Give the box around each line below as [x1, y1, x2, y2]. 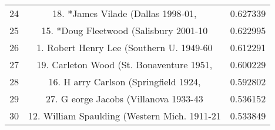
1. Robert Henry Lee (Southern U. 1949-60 [36, 41, 213, 54]
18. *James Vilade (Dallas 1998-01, [52, 6, 197, 20]
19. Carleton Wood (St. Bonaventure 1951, [36, 58, 213, 71]
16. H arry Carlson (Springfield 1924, [48, 75, 201, 88]
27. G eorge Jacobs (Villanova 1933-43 [46, 92, 203, 105]
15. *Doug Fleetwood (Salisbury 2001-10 [41, 24, 208, 37]
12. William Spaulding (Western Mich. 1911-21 [28, 109, 221, 122]
